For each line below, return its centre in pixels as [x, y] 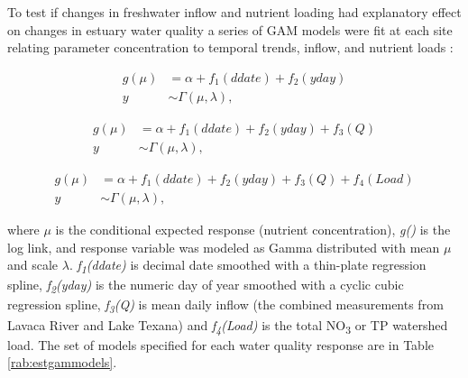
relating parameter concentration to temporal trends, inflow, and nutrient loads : [230, 47]
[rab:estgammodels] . [62, 362]
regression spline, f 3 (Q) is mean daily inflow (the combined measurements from [225, 306]
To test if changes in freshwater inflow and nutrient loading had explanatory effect [234, 12]
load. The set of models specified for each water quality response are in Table [221, 344]
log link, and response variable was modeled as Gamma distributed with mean [224, 247]
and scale [33, 265]
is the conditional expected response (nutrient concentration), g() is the [253, 229]
